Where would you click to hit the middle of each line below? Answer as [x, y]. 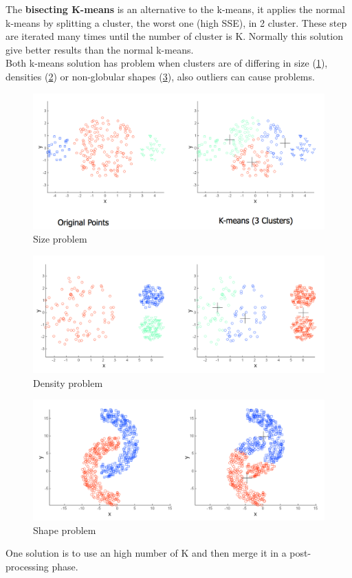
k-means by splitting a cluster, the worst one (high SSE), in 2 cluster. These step [176, 22]
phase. [65, 567]
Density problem [68, 382]
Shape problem [65, 530]
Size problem [60, 239]
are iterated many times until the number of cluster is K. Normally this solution [174, 36]
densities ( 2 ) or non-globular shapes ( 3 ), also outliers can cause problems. [160, 76]
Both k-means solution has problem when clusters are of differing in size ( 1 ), [167, 63]
